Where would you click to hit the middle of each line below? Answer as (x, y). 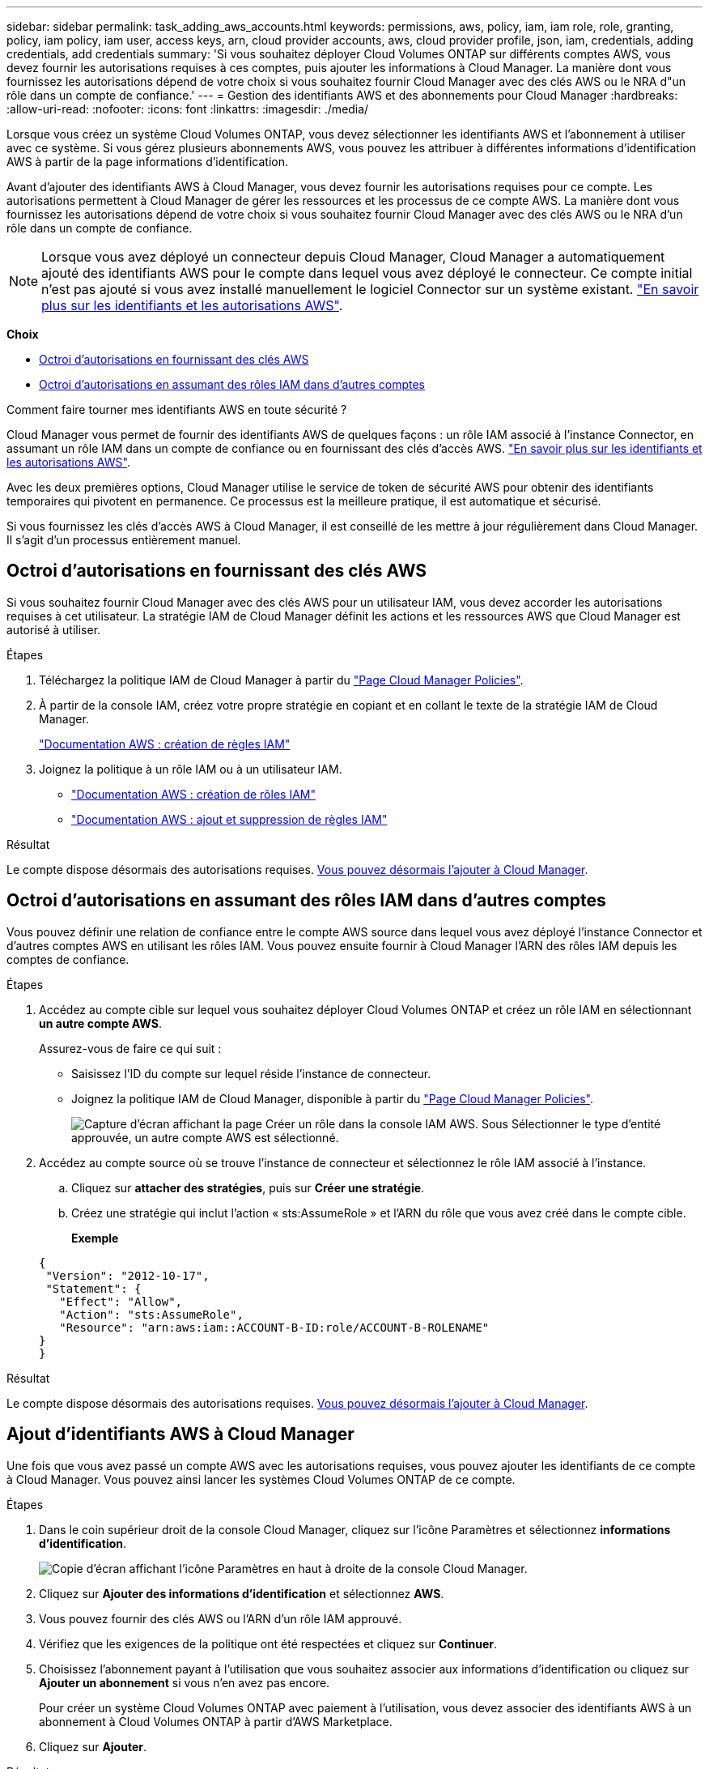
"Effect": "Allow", (121, 1301)
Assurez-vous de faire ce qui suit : (130, 1048)
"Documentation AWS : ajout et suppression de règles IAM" (229, 819)
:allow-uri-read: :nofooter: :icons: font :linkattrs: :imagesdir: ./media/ (188, 109)
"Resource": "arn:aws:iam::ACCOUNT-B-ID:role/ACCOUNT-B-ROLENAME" (274, 1327)
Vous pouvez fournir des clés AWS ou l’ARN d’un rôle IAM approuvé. (221, 1618)
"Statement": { (93, 1288)
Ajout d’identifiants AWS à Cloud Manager (180, 1434)
